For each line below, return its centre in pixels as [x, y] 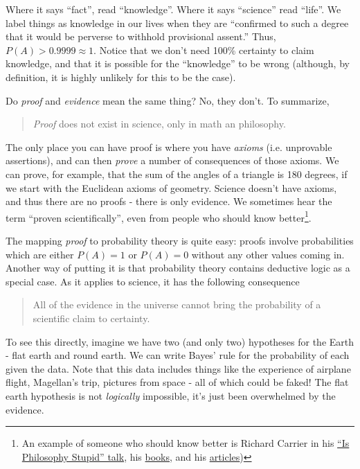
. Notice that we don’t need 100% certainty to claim [204, 50]
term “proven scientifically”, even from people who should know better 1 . [159, 216]
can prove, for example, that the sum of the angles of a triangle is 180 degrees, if [177, 174]
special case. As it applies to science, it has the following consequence [153, 281]
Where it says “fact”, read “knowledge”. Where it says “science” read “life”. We [173, 9]
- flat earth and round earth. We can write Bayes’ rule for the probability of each [178, 355]
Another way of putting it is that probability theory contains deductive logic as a [178, 268]
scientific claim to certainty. [91, 318]
